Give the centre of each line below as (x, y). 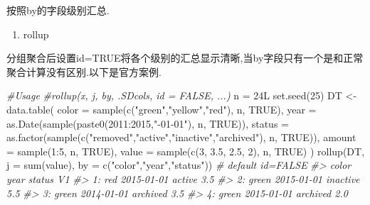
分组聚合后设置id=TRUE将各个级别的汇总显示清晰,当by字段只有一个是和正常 (185, 58)
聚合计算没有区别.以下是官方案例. (84, 71)
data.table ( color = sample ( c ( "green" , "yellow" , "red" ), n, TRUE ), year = (162, 109)
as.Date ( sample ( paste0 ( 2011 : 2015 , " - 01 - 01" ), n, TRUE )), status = (148, 123)
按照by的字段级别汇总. (58, 10)
